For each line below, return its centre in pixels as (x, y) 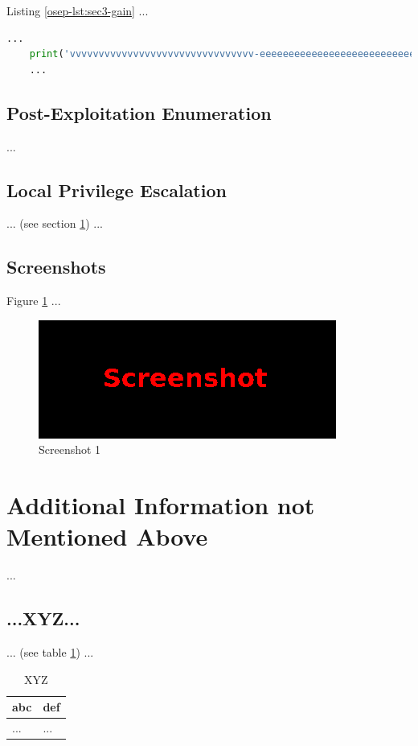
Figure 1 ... (34, 301)
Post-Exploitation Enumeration (139, 112)
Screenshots (56, 267)
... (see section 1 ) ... (55, 223)
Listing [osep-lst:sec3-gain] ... (78, 10)
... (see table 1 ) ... (50, 652)
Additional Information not (161, 505)
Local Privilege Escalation (117, 190)
